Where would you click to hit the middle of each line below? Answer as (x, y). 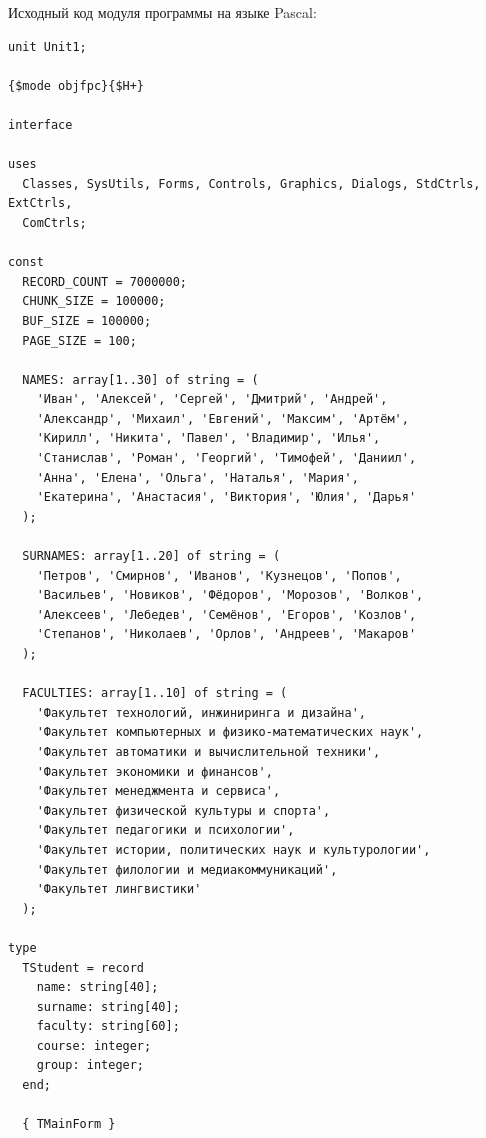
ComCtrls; (54, 222)
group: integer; (90, 1065)
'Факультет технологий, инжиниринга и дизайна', (201, 712)
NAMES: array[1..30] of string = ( (140, 379)
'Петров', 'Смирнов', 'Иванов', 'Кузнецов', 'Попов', (219, 575)
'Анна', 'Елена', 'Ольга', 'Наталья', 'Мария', (197, 477)
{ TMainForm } (69, 1124)
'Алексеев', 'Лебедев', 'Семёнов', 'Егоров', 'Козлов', (226, 614)
